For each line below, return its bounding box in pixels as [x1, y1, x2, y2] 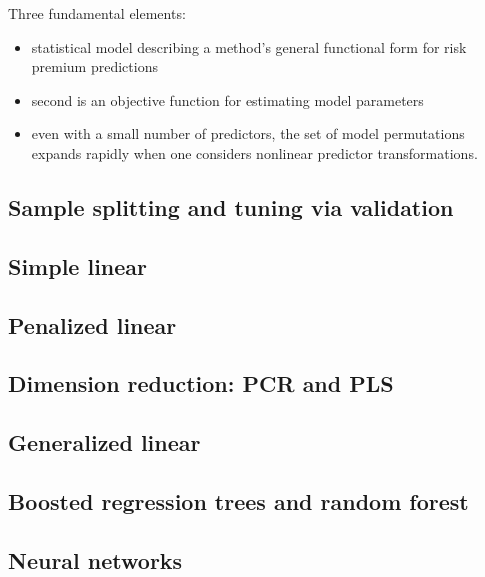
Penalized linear [8, 309, 177, 340]
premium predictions [31, 56, 158, 77]
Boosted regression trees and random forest [8, 485, 469, 516]
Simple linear [8, 250, 148, 281]
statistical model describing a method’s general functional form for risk [31, 36, 467, 57]
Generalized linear [8, 427, 201, 458]
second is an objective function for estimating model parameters [31, 89, 424, 110]
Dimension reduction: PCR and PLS [8, 368, 394, 399]
